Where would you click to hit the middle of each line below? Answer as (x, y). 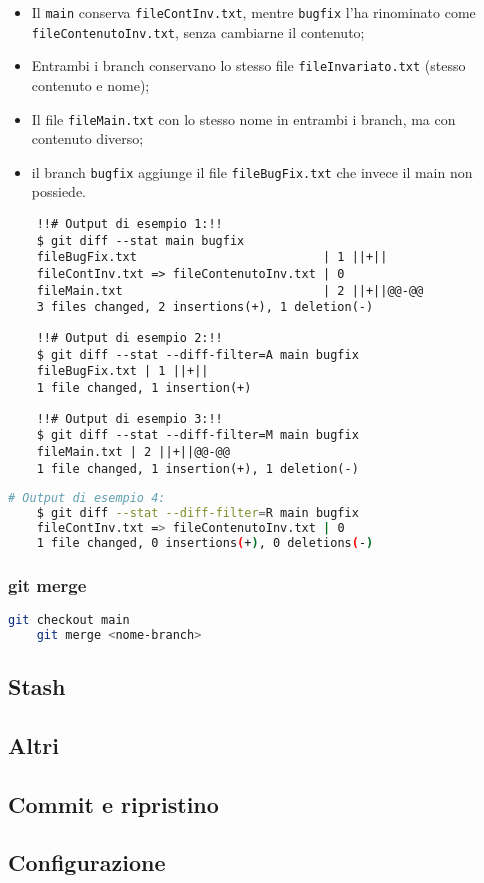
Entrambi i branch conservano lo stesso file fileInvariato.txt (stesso (248, 65)
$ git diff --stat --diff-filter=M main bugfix (197, 435)
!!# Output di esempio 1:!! (129, 224)
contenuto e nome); (90, 84)
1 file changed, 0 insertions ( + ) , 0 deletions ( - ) (205, 542)
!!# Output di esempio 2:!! (129, 338)
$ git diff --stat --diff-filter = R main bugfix (197, 513)
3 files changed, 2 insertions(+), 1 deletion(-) (205, 307)
